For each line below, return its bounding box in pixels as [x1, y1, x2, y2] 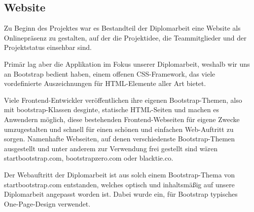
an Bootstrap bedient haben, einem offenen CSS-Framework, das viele [4, 68, 216, 79]
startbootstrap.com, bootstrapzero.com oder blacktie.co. [4, 153, 174, 163]
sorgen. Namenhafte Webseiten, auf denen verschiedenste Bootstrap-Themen [4, 133, 235, 144]
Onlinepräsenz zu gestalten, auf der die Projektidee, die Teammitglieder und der [4, 32, 247, 42]
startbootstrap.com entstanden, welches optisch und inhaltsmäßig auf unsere [4, 179, 235, 189]
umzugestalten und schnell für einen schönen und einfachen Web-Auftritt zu [4, 124, 234, 134]
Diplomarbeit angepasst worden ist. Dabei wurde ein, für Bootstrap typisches [4, 189, 238, 199]
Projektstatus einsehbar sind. [4, 42, 92, 52]
